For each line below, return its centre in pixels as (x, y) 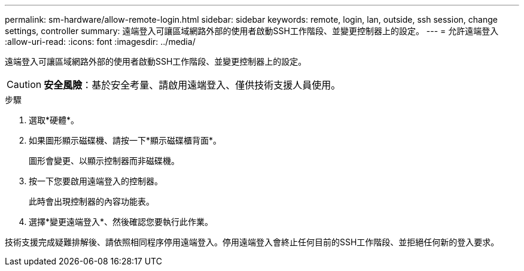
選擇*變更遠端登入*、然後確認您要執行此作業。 (121, 222)
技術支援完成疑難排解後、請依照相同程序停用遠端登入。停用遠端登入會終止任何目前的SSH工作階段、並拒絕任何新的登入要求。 (252, 242)
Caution (24, 84)
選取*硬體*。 (54, 120)
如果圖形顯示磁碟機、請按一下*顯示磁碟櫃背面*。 (125, 140)
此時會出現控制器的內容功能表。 (92, 201)
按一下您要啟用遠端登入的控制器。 (96, 181)
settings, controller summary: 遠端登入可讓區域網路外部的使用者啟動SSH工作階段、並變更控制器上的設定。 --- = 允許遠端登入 (252, 31)
